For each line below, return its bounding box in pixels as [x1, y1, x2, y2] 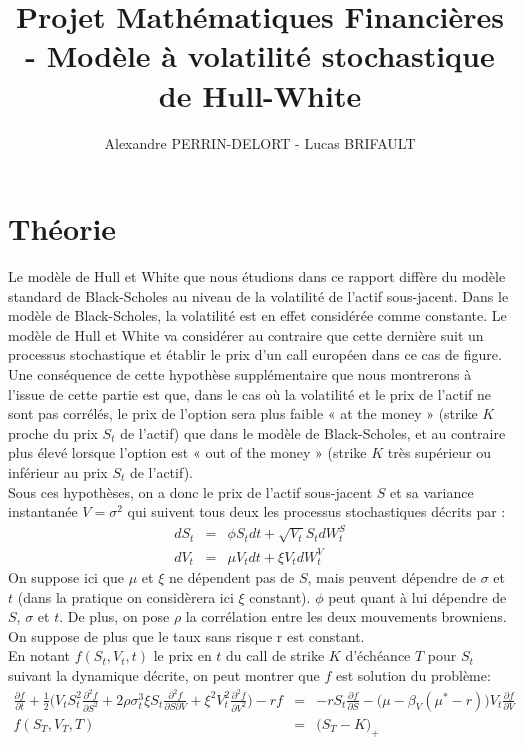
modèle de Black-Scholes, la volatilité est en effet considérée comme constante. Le [8, 305, 507, 326]
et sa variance [390, 481, 474, 502]
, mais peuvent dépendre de [307, 567, 477, 588]
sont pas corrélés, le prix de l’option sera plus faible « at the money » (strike [8, 403, 478, 424]
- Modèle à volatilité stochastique [25, 35, 495, 76]
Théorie [8, 208, 117, 249]
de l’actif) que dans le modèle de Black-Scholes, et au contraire [120, 422, 506, 443]
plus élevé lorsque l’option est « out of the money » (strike [8, 442, 367, 463]
